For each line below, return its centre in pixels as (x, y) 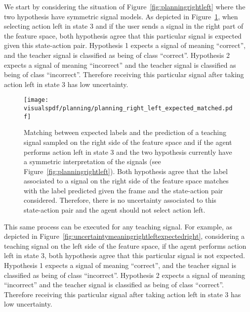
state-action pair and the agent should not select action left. (115, 210)
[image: (36, 100)
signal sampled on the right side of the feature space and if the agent (128, 142)
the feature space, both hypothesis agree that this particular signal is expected (123, 35)
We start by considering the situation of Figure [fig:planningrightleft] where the (125, 6)
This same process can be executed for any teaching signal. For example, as (118, 226)
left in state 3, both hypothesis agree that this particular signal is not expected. (125, 255)
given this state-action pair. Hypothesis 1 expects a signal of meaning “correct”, (125, 45)
